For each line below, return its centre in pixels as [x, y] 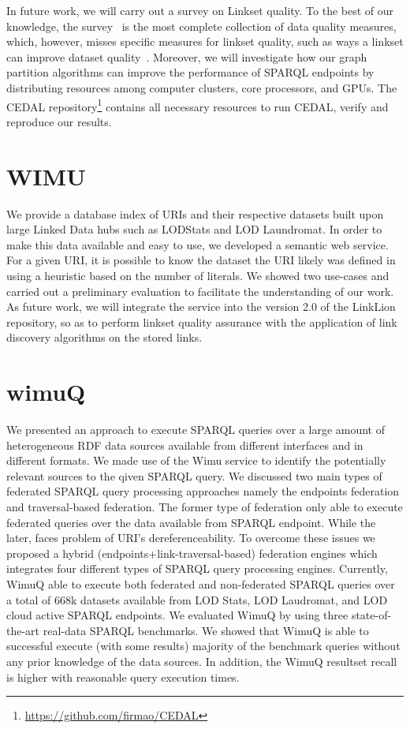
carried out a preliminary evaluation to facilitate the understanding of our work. [200, 291]
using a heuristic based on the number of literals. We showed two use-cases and [198, 275]
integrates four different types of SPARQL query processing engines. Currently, [197, 568]
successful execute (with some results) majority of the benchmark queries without [203, 646]
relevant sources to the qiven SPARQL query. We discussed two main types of [194, 475]
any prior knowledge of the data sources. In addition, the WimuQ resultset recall [202, 661]
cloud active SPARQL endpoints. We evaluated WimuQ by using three [177, 615]
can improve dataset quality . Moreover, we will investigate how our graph [187, 56]
